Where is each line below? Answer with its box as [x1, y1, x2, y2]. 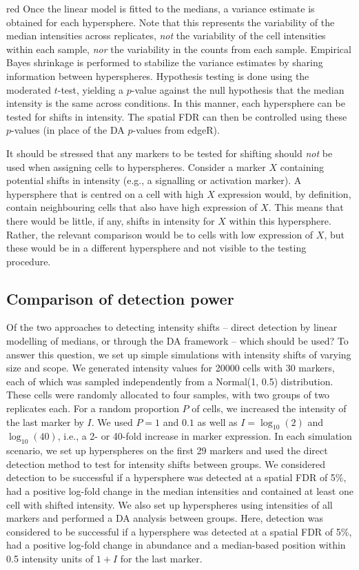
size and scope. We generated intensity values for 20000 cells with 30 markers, [6, 360, 335, 375]
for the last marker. [120, 551, 203, 565]
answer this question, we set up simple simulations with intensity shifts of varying [6, 347, 351, 361]
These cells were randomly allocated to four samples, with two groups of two [6, 387, 330, 402]
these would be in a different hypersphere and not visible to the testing [6, 241, 307, 255]
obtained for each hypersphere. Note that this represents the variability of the [6, 14, 335, 29]
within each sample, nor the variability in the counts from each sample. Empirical [6, 41, 351, 56]
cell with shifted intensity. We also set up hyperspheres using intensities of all [6, 497, 333, 511]
